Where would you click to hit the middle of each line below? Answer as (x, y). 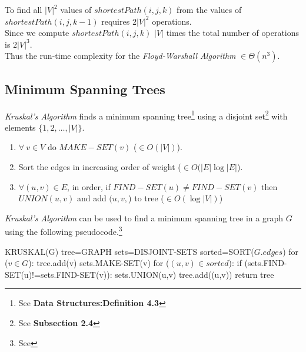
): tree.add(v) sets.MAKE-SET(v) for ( (99, 263)
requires (116, 21)
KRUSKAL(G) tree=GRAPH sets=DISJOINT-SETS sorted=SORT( (129, 251)
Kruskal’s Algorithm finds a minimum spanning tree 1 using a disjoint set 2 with (146, 115)
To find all (24, 9)
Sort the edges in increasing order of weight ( (100, 167)
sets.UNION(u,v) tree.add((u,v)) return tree (194, 274)
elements (20, 127)
